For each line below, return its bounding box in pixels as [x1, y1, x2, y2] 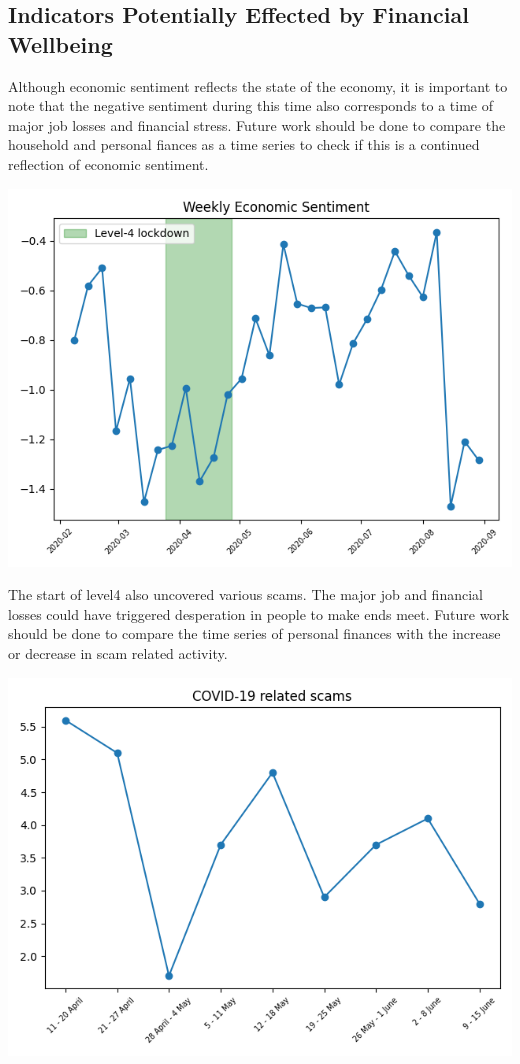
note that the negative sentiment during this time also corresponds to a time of [8, 95, 494, 116]
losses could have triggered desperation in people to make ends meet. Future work [8, 603, 510, 624]
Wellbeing [8, 28, 113, 59]
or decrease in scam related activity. [8, 642, 228, 663]
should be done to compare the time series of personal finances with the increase [8, 623, 501, 644]
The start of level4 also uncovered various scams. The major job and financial [8, 584, 483, 605]
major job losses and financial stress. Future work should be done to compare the [8, 114, 506, 135]
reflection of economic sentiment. [8, 153, 209, 174]
